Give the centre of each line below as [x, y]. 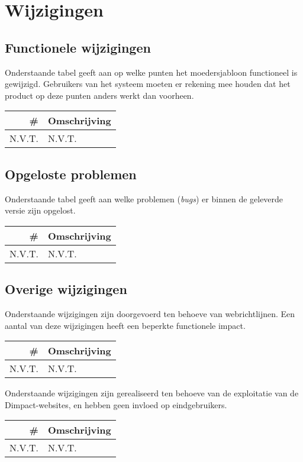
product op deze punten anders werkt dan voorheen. [99, 95]
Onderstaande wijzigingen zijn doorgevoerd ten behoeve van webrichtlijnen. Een [150, 313]
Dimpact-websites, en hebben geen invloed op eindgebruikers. [116, 404]
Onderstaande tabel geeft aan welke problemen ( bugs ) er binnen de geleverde [144, 198]
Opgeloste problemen [71, 174]
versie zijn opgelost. [40, 210]
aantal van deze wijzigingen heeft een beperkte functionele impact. [125, 325]
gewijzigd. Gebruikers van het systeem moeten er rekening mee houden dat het [148, 84]
